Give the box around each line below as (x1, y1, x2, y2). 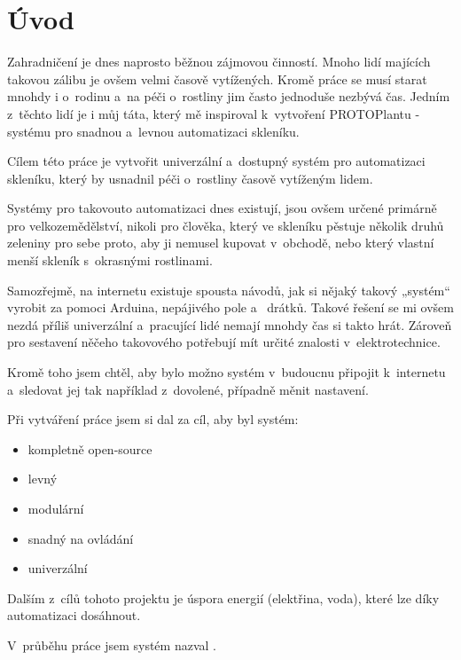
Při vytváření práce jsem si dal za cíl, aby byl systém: (7, 410, 299, 428)
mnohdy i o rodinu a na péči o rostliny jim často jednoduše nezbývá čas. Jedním (7, 87, 450, 106)
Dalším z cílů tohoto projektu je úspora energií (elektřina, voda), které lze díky (7, 588, 440, 607)
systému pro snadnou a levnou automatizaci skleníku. (7, 122, 300, 140)
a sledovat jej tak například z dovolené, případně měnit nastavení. (7, 380, 369, 398)
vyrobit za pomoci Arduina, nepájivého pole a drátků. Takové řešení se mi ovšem (7, 298, 454, 317)
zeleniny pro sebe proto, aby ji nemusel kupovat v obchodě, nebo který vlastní (7, 233, 434, 252)
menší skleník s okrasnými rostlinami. (7, 251, 213, 270)
